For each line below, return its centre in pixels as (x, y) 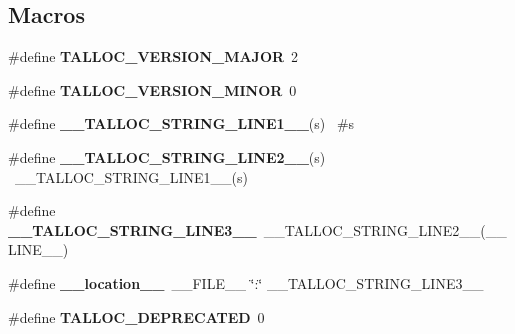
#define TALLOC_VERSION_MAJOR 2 (153, 56)
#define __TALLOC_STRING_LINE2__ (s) (167, 156)
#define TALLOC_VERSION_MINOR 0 (152, 89)
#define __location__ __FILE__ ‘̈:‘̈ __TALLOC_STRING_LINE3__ (246, 282)
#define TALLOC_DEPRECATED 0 (136, 316)
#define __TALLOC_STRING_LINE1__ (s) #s (181, 123)
